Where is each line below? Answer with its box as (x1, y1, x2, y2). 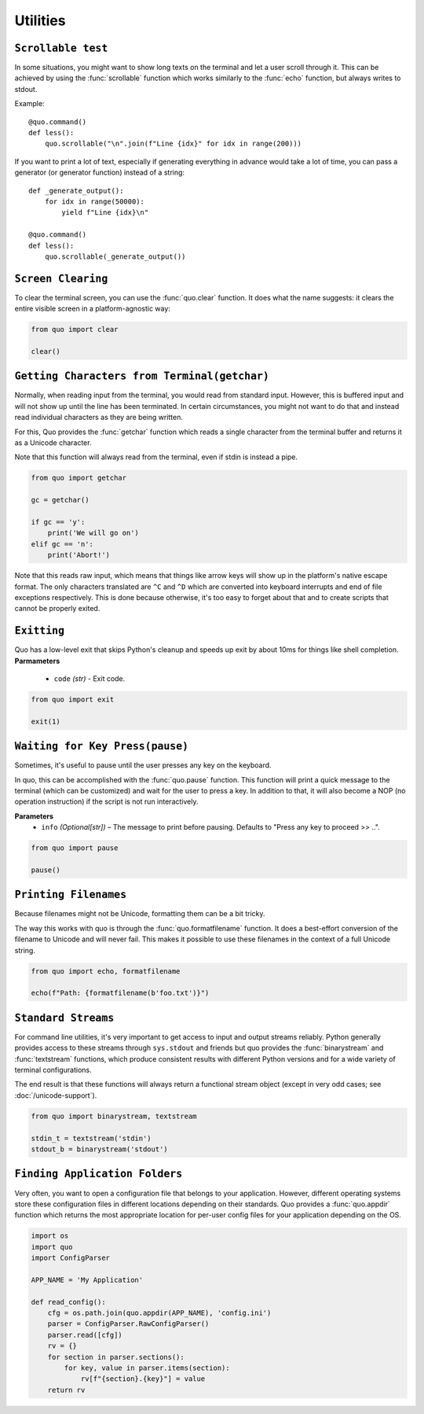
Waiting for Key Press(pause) (14, 740, 189, 753)
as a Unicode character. (14, 438, 92, 447)
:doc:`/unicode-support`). (14, 1090, 97, 1100)
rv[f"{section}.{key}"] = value (80, 1375, 206, 1383)
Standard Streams (14, 1011, 115, 1024)
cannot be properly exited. (14, 604, 101, 613)
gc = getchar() (31, 495, 90, 505)
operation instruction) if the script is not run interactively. (14, 797, 199, 806)
